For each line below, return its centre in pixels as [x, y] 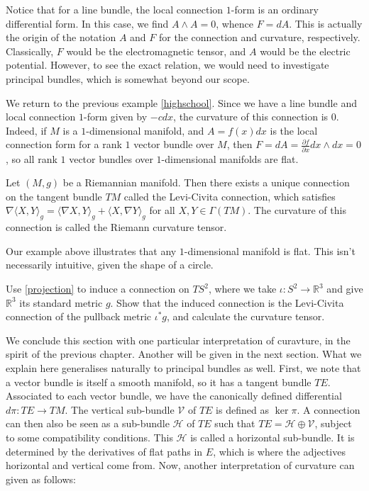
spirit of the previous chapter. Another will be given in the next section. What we [184, 354]
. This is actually [326, 23]
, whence [235, 23]
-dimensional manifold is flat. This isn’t [270, 250]
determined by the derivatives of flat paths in [104, 451]
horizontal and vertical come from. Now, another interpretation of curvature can [180, 465]
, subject [333, 423]
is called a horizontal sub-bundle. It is [272, 437]
